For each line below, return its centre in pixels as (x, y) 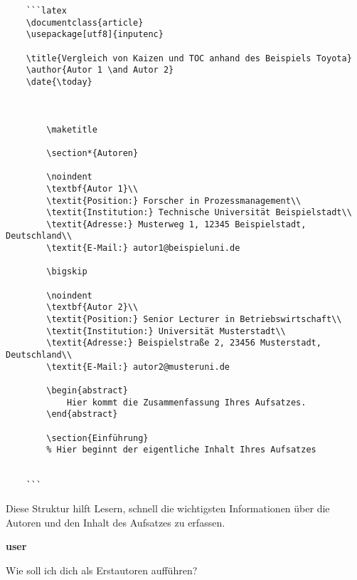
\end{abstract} (82, 414)
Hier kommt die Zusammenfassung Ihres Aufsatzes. (186, 402)
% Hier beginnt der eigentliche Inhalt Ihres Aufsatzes (181, 450)
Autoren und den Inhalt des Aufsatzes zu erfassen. (116, 522)
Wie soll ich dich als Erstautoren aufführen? (102, 570)
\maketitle (72, 129)
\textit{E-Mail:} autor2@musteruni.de (138, 367)
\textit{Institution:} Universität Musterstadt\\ (166, 331)
